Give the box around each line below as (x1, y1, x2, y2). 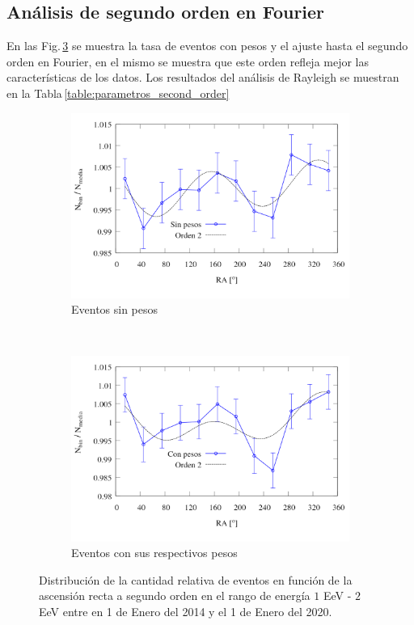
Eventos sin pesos (71, 301, 158, 318)
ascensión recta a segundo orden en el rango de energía (39, 587, 310, 604)
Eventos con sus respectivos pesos (71, 544, 238, 561)
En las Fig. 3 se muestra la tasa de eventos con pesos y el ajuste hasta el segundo (6, 37, 408, 54)
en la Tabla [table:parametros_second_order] (6, 84, 230, 101)
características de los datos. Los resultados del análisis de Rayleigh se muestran (6, 69, 399, 86)
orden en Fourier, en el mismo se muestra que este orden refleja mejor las (6, 53, 370, 70)
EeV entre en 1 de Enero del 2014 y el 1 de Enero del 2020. (39, 602, 332, 619)
